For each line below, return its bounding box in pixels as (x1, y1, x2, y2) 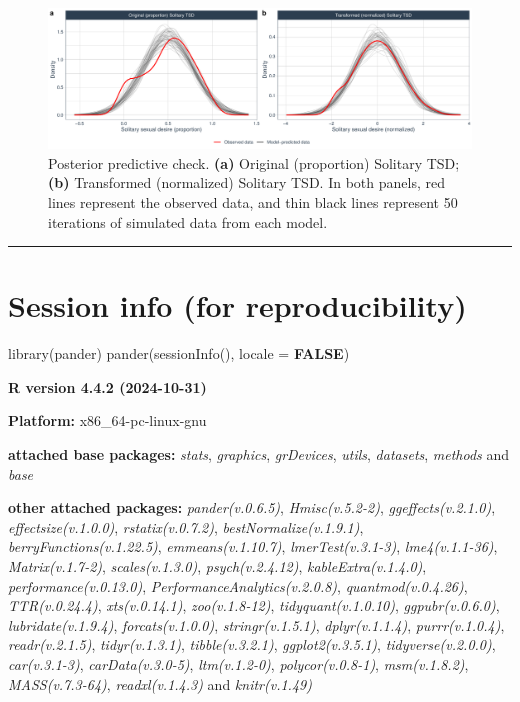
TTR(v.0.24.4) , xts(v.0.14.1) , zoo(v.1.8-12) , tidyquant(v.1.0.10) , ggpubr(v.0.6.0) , (8, 595, 500, 616)
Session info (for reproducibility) (8, 285, 467, 326)
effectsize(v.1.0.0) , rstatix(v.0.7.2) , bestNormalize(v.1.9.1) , (8, 516, 364, 537)
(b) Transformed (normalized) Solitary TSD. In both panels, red (48, 172, 445, 193)
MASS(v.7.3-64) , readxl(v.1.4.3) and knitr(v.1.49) (8, 673, 312, 694)
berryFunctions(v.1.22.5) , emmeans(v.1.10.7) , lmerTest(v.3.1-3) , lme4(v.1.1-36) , (8, 536, 498, 557)
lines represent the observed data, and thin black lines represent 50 (48, 191, 458, 212)
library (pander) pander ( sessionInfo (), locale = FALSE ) (8, 343, 350, 364)
